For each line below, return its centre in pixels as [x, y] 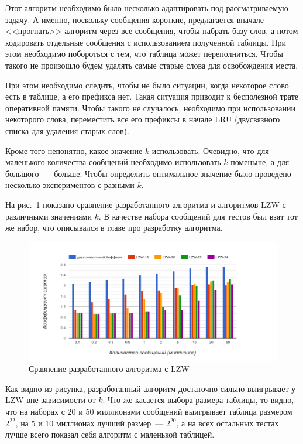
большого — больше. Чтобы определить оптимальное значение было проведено [148, 173]
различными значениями [49, 216]
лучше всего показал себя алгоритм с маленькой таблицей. [110, 434]
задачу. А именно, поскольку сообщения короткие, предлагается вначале [135, 19]
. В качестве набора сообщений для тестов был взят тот [198, 216]
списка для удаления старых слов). [67, 130]
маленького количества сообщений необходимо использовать [113, 162]
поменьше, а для [260, 162]
